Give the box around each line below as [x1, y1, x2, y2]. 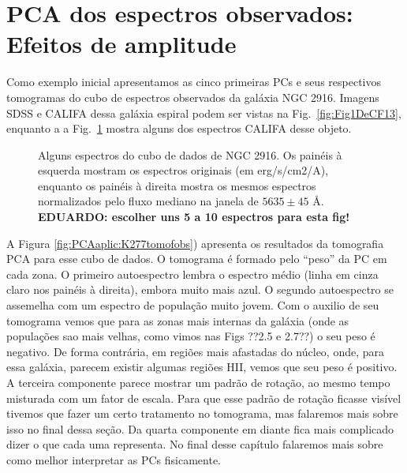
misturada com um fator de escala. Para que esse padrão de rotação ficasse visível [6, 389, 401, 406]
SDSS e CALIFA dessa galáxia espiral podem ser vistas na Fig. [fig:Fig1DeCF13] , [6, 104, 401, 121]
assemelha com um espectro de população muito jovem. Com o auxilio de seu [6, 297, 379, 313]
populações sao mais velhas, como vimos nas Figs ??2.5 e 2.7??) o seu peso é [6, 328, 375, 344]
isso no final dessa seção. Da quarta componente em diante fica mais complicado [6, 420, 394, 437]
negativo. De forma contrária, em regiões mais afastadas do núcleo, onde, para [6, 343, 385, 359]
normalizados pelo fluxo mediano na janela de [38, 193, 259, 209]
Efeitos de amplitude [6, 28, 237, 60]
